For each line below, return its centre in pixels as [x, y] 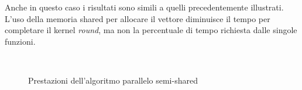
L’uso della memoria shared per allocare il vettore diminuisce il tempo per [138, 18]
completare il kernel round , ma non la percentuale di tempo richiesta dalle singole [151, 30]
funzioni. [20, 41]
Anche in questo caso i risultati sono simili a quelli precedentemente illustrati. [144, 7]
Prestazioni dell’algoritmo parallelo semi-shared [113, 80]
